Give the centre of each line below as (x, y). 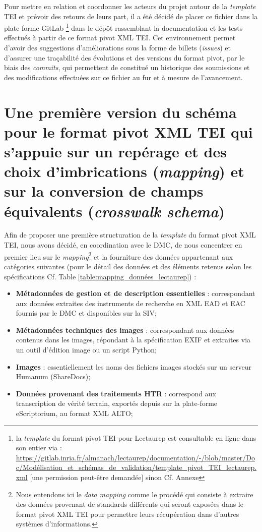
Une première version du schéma (120, 112)
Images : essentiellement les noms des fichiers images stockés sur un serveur (134, 366)
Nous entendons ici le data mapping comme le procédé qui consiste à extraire (135, 494)
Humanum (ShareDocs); (53, 376)
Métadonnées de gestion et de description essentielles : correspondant (136, 293)
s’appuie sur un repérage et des (115, 151)
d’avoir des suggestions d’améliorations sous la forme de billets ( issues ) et (117, 48)
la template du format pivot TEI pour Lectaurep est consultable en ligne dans (136, 437)
